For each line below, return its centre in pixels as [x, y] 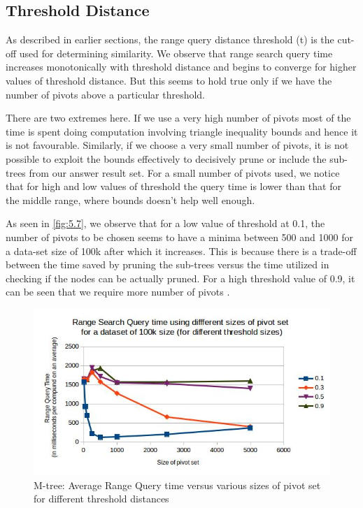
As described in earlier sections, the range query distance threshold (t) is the [170, 39]
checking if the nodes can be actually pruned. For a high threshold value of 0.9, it [180, 278]
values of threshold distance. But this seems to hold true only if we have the [169, 80]
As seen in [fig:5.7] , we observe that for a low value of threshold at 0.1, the [165, 223]
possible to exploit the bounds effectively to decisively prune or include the [166, 158]
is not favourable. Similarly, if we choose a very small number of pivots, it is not [177, 145]
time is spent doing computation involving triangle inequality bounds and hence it [182, 131]
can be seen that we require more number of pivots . [118, 292]
